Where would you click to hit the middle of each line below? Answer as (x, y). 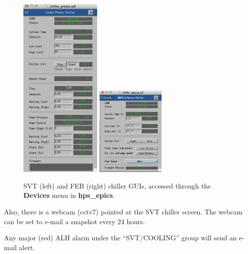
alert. (27, 247)
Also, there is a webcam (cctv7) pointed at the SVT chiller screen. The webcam (123, 212)
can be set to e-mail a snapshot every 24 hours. (74, 221)
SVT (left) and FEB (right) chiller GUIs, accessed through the (117, 185)
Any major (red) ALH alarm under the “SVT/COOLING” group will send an (120, 238)
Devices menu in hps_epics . (69, 195)
